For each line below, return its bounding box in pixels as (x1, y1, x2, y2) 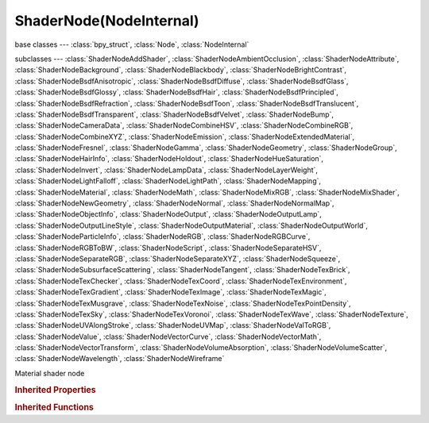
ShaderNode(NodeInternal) (14, 12, 199, 29)
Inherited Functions (14, 402, 95, 413)
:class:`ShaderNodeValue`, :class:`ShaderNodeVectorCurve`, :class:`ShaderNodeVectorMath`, (14, 332, 322, 341)
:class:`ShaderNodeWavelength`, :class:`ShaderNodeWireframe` (14, 354, 225, 363)
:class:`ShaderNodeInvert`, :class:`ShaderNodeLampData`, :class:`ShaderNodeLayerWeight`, (14, 165, 318, 175)
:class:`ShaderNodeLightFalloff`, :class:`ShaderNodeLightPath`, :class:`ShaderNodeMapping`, (14, 176, 322, 186)
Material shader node (14, 368, 85, 378)
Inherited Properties (14, 384, 97, 395)
